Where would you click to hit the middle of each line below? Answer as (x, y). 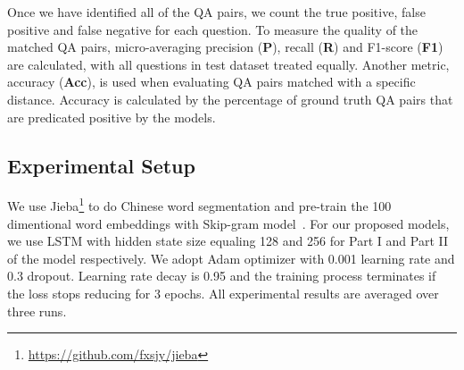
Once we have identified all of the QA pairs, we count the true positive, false (216, 12)
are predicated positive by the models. (112, 117)
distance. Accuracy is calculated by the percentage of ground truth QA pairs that (230, 99)
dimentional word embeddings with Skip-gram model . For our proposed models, (228, 223)
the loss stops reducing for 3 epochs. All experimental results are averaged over (223, 293)
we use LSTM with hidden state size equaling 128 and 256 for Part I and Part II (228, 241)
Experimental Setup (101, 165)
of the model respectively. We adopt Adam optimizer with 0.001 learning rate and (231, 258)
